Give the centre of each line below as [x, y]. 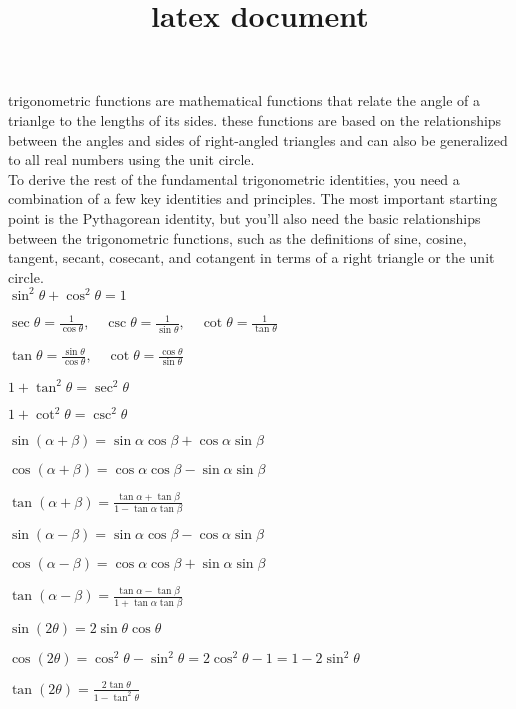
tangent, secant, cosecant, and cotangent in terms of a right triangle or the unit [251, 257]
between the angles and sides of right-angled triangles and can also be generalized [258, 139]
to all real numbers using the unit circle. [131, 159]
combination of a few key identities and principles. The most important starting [253, 198]
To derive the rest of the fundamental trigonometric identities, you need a [234, 178]
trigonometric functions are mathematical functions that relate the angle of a [244, 100]
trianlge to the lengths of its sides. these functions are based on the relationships [255, 119]
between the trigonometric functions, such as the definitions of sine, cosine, [237, 237]
